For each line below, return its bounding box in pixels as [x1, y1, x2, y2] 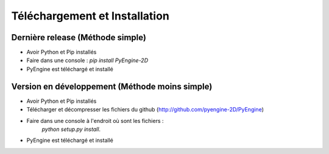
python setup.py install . [41, 125, 101, 133]
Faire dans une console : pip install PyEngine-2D [26, 57, 149, 64]
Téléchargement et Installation [11, 9, 170, 23]
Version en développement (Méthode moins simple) [11, 81, 213, 91]
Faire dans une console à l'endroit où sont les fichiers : [26, 117, 164, 124]
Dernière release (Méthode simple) [11, 32, 146, 43]
